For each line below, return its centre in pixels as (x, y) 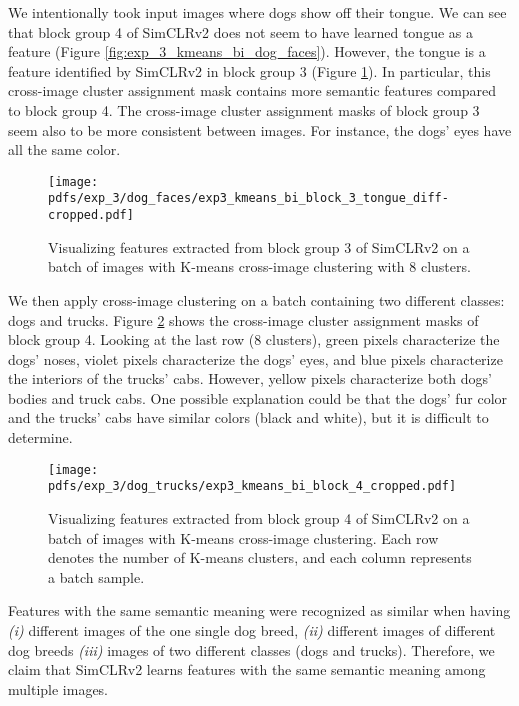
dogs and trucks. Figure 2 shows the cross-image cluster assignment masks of (243, 319)
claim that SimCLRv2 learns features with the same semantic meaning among (247, 669)
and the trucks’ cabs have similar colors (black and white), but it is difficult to (248, 417)
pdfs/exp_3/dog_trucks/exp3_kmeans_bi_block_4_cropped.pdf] (252, 486)
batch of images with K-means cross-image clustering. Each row (243, 537)
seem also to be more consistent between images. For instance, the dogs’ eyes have (260, 129)
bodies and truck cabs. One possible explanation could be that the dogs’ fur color (258, 397)
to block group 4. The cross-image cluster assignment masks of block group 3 (244, 109)
